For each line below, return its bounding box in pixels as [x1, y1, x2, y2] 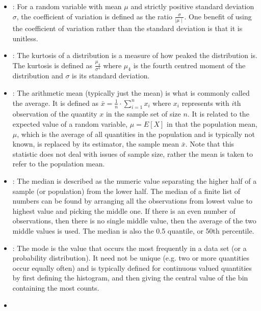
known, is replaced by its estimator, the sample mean [12, 138, 179, 149]
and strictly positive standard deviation [130, 1, 254, 11]
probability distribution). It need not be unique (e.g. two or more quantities [12, 252, 250, 263]
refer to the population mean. [12, 158, 105, 169]
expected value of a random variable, [12, 119, 128, 129]
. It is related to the [187, 108, 249, 119]
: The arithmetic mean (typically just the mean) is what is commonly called [12, 88, 250, 98]
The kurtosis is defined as [12, 60, 93, 70]
